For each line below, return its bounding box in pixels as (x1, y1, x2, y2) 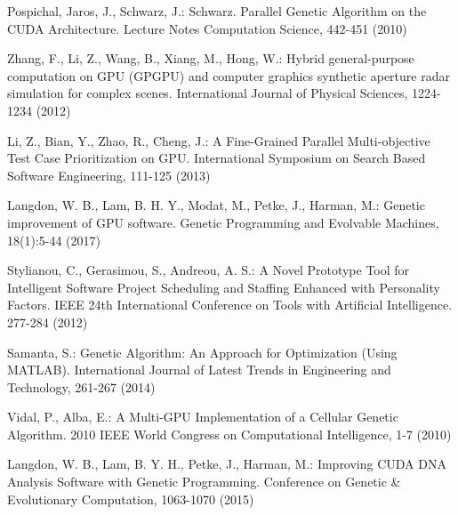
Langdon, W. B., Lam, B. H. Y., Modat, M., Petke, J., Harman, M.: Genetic (7, 196, 425, 214)
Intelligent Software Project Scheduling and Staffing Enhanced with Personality (7, 278, 440, 296)
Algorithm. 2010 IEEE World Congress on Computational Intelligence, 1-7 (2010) (7, 424, 452, 443)
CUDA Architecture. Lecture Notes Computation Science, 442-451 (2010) (7, 19, 407, 37)
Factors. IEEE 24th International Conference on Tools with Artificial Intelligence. (7, 295, 453, 314)
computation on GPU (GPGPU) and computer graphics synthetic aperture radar (7, 66, 450, 84)
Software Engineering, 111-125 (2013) (7, 165, 211, 184)
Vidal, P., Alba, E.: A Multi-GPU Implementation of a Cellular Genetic (7, 407, 398, 426)
